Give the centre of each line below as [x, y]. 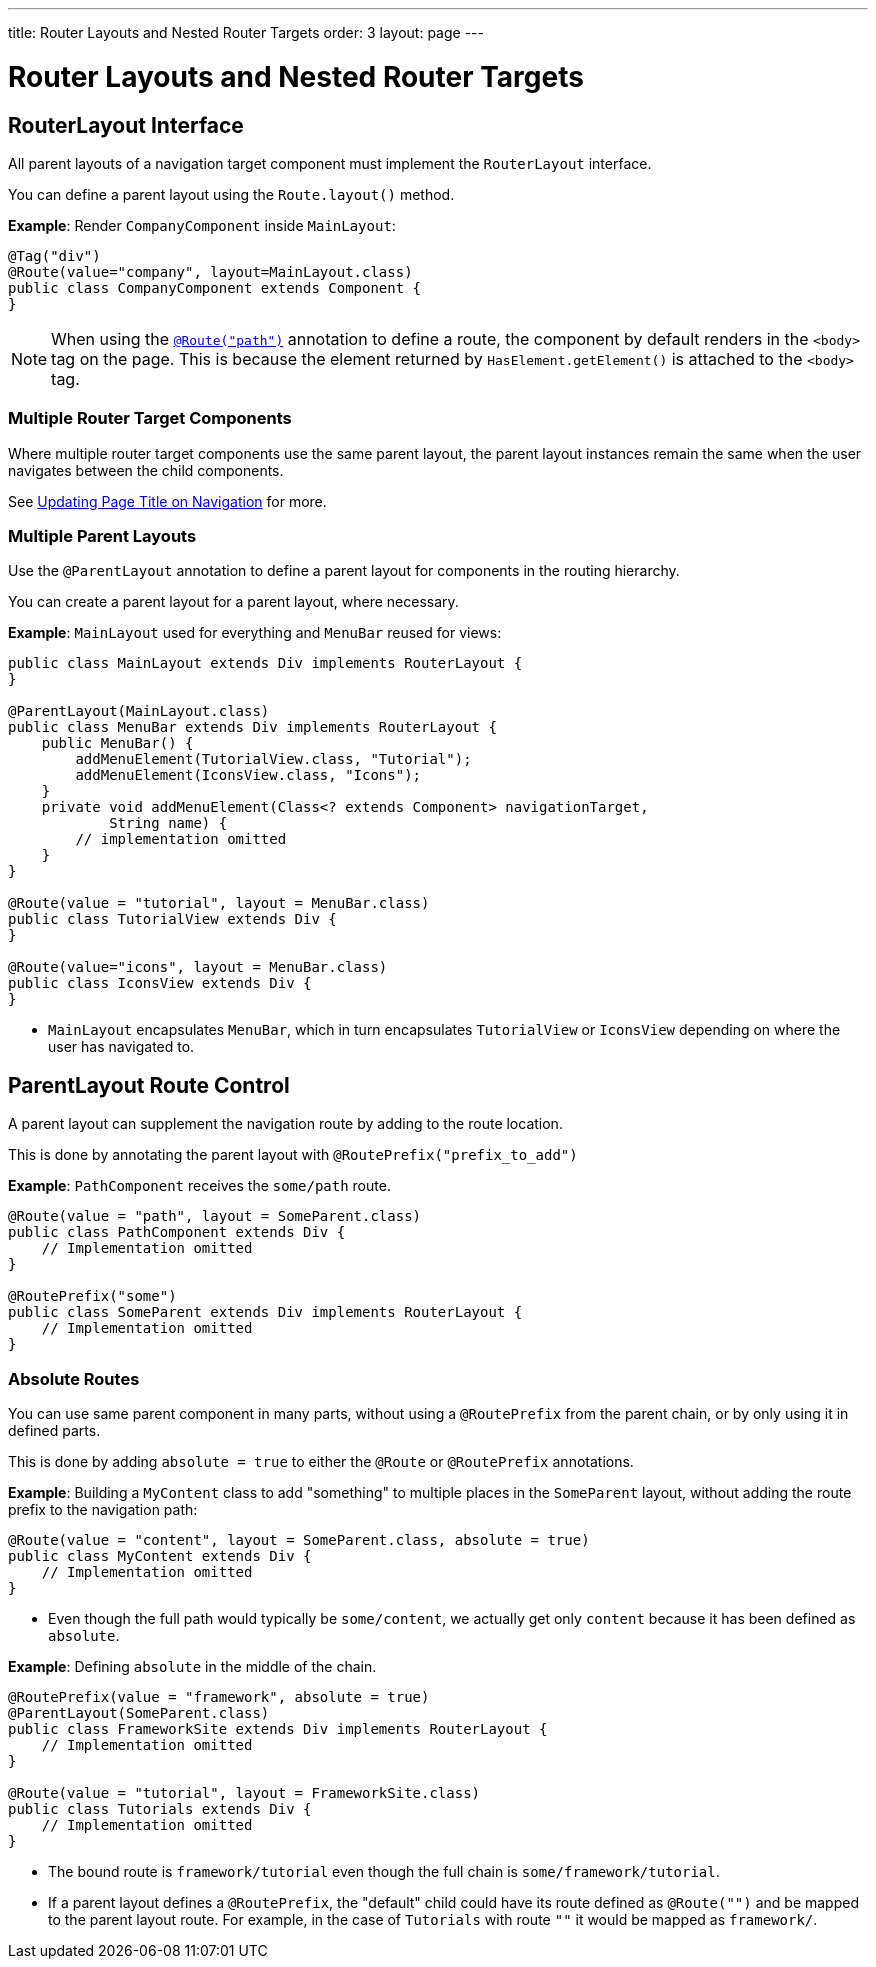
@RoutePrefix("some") [92, 1296]
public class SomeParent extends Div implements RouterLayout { [265, 1312]
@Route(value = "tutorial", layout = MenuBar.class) [219, 903]
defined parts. [54, 1431]
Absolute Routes [74, 1378]
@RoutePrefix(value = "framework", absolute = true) [219, 1697]
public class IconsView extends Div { [160, 983]
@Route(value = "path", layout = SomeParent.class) [215, 1216]
